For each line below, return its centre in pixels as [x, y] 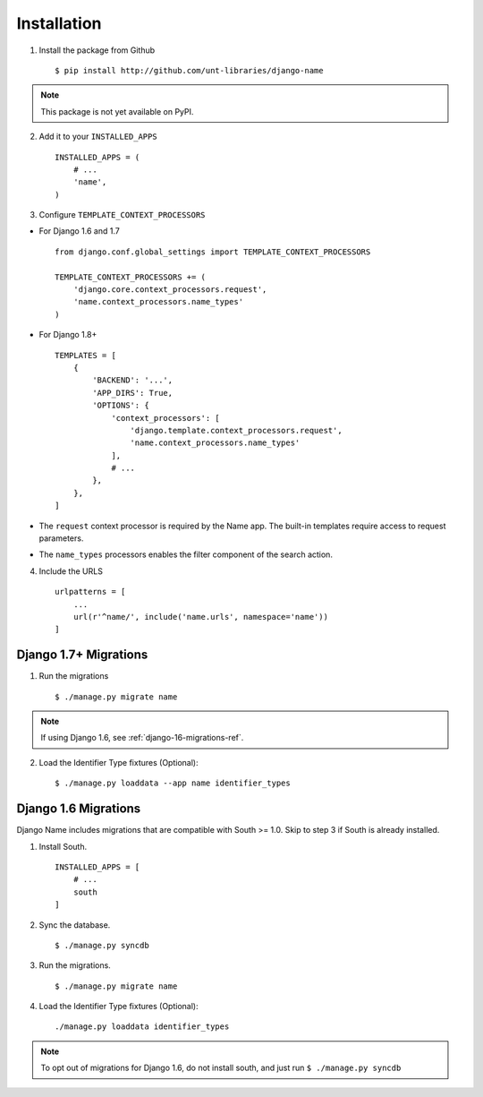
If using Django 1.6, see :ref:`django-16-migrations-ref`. [142, 738]
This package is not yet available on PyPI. [117, 111]
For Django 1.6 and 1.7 [79, 231]
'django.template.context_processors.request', [237, 430]
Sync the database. [75, 925]
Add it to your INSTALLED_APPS [98, 137]
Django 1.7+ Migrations [82, 655]
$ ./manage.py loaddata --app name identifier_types [173, 783]
